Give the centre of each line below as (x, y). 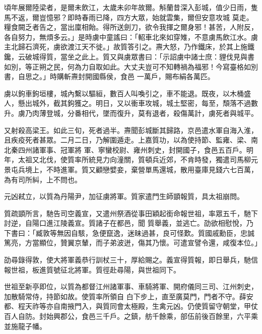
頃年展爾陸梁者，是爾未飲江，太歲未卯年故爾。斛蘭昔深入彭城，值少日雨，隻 (131, 7)
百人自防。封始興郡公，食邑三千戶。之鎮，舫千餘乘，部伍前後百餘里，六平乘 (131, 316)
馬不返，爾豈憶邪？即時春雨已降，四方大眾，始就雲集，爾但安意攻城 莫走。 (129, 17)
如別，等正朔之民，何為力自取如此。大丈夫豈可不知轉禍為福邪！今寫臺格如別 (131, 66)
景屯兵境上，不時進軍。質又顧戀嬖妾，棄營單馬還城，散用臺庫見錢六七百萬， (131, 169)
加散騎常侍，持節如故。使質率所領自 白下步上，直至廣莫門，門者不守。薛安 (129, 296)
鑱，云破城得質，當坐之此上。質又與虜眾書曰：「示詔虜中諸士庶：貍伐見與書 (129, 56)
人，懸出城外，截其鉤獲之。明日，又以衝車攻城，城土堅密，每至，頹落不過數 (131, 103)
